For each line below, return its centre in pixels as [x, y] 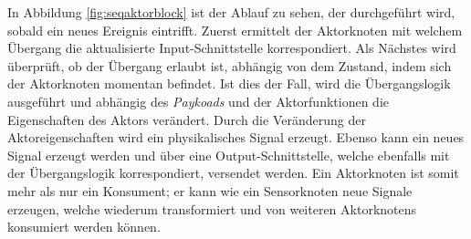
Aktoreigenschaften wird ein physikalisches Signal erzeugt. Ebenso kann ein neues [236, 137]
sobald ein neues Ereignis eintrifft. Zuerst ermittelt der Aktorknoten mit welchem [235, 30]
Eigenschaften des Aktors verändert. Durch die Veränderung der [187, 119]
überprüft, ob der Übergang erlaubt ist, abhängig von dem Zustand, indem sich [230, 65]
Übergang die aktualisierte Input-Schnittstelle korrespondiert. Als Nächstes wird [232, 48]
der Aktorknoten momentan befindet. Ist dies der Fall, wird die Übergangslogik [229, 83]
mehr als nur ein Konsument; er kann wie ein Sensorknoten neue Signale [210, 190]
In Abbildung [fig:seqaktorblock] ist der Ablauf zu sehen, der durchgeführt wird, [231, 12]
